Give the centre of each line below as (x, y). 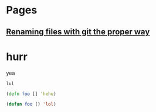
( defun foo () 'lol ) (31, 104)
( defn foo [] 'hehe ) (31, 94)
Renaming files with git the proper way (78, 32)
